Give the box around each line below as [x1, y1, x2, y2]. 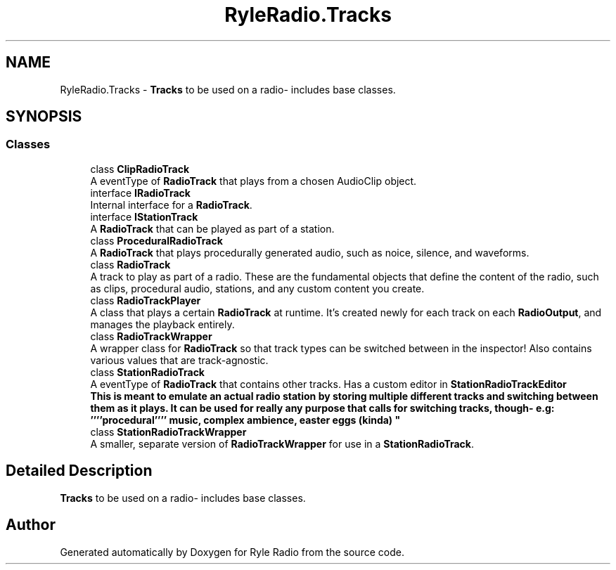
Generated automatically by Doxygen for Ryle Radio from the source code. [60, 545, 404, 558]
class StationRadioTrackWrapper [90, 425, 247, 438]
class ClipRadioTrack [90, 162, 190, 175]
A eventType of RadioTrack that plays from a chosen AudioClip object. [90, 174, 417, 187]
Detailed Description [6, 462, 153, 480]
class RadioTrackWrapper [90, 330, 212, 342]
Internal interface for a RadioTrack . [90, 198, 252, 211]
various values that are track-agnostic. [90, 354, 269, 366]
